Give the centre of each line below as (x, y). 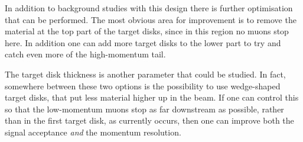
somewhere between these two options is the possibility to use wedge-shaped (143, 85)
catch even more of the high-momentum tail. (85, 54)
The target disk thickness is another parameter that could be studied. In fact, (145, 74)
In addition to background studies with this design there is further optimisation (149, 8)
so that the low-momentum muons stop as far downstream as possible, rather (144, 109)
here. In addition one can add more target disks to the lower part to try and (143, 42)
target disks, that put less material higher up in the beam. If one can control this (152, 97)
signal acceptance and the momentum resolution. (93, 132)
